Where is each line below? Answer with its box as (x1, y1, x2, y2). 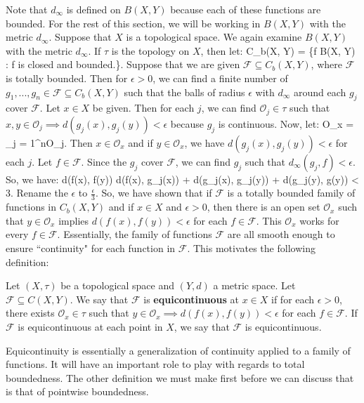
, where (311, 57, 342, 72)
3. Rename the (6, 185, 68, 200)
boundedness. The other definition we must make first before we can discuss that (6, 370, 354, 385)
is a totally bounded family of (227, 185, 356, 200)
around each (294, 84, 346, 99)
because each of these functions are (170, 2, 321, 16)
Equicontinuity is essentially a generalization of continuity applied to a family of (6, 343, 351, 357)
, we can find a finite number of (152, 70, 288, 85)
